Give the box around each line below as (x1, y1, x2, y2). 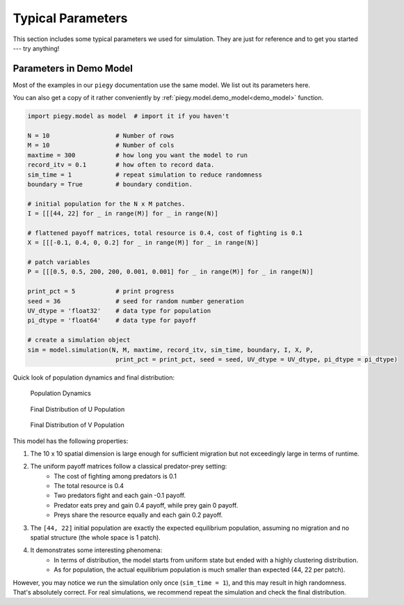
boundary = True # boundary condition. (27, 180, 193, 188)
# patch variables (27, 258, 90, 266)
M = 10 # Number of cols (27, 141, 175, 150)
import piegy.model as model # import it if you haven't (27, 112, 229, 120)
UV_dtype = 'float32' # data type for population (27, 307, 211, 315)
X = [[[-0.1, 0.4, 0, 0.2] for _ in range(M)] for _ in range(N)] (27, 239, 259, 247)
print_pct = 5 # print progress (27, 287, 175, 296)
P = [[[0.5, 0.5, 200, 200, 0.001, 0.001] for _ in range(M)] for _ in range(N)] (27, 268, 314, 276)
